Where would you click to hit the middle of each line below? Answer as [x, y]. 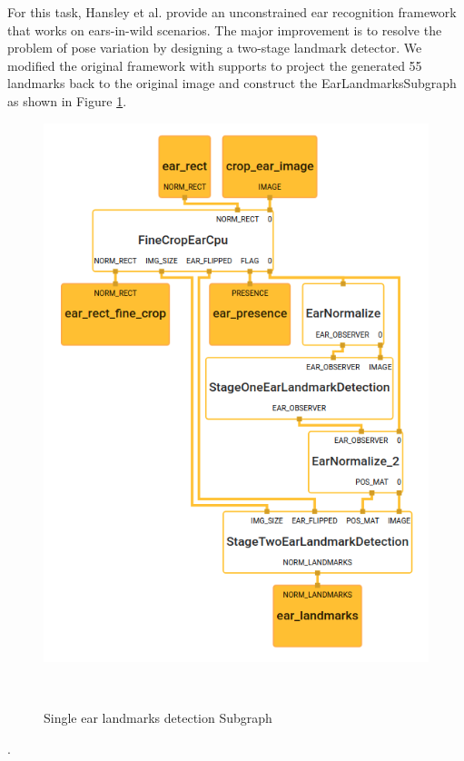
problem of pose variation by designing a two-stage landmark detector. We [215, 48]
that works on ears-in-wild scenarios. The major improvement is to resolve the [225, 30]
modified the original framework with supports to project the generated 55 [215, 65]
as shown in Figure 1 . [67, 100]
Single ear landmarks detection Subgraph [158, 718]
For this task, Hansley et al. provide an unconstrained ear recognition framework [232, 12]
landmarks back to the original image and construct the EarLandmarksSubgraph [232, 83]
